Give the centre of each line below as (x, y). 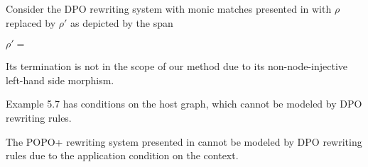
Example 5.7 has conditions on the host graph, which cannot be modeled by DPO (184, 104)
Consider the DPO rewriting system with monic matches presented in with (169, 8)
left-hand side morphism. (60, 80)
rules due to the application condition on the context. (122, 155)
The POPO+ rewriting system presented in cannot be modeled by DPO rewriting (184, 141)
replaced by (31, 22)
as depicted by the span (121, 22)
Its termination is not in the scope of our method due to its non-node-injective (177, 66)
